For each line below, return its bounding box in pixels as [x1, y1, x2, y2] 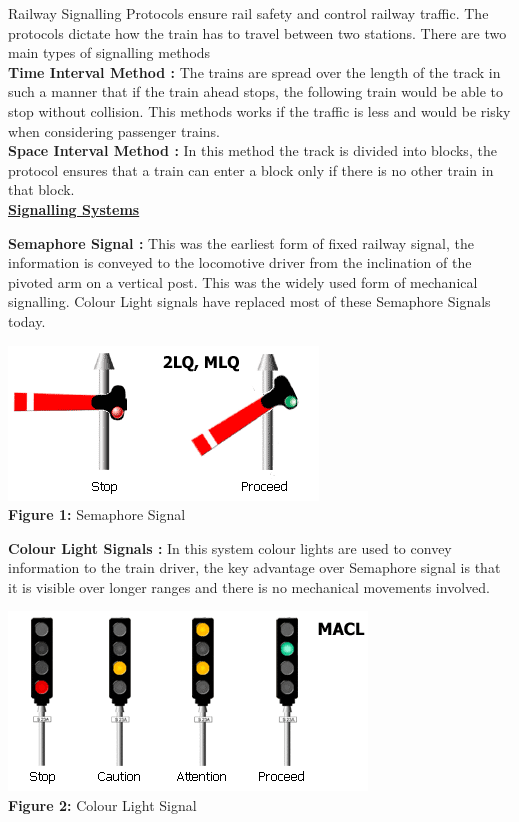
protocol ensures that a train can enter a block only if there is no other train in [8, 159, 494, 180]
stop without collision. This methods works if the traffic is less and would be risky [8, 100, 511, 121]
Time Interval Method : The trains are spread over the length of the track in [8, 61, 501, 82]
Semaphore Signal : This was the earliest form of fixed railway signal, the [8, 232, 474, 253]
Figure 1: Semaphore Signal [8, 504, 186, 525]
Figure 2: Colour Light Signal [8, 795, 197, 816]
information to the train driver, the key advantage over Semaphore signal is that [8, 557, 501, 578]
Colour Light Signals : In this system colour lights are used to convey [8, 537, 452, 558]
